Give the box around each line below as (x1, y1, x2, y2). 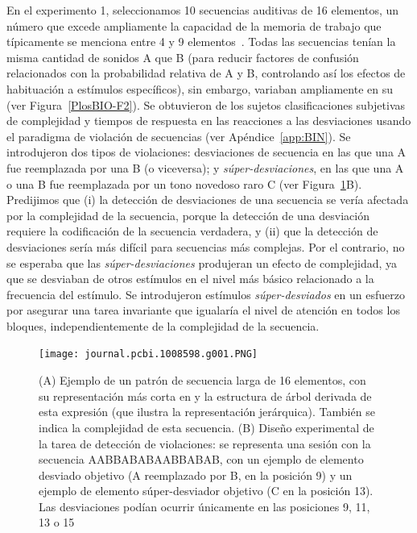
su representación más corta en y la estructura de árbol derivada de (39, 387, 372, 404)
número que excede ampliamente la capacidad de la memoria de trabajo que (6, 17, 382, 34)
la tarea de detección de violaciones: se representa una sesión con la (39, 435, 371, 452)
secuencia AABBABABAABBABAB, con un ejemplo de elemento (39, 451, 364, 468)
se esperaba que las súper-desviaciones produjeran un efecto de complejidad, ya (6, 254, 398, 271)
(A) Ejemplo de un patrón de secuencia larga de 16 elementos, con (39, 372, 366, 389)
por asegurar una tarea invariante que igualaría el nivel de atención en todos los (6, 302, 400, 319)
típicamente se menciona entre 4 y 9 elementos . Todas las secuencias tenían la (6, 33, 396, 50)
